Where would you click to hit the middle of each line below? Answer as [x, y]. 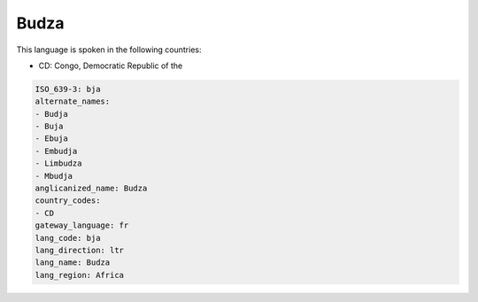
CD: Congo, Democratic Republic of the [111, 66]
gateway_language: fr [82, 225]
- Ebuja [51, 139]
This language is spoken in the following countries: [109, 50]
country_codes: [68, 201]
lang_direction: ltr [79, 250]
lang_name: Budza [73, 263]
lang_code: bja [68, 238]
